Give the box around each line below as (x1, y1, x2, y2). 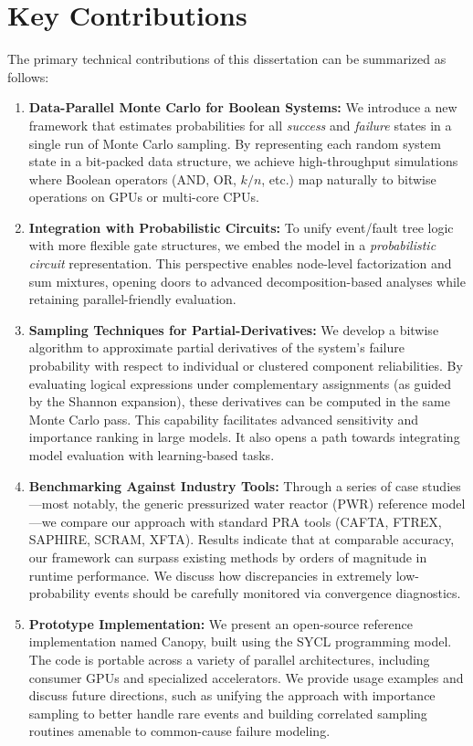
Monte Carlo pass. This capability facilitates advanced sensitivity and (28, 409, 419, 428)
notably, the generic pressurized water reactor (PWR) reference (73, 494, 427, 513)
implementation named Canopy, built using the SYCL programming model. (28, 632, 452, 651)
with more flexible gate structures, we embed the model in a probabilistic (28, 236, 436, 255)
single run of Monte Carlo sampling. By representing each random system (28, 133, 441, 152)
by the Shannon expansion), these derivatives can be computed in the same (28, 392, 450, 411)
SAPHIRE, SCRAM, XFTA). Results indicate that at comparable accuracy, (28, 530, 455, 549)
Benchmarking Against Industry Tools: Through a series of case (28, 476, 418, 495)
